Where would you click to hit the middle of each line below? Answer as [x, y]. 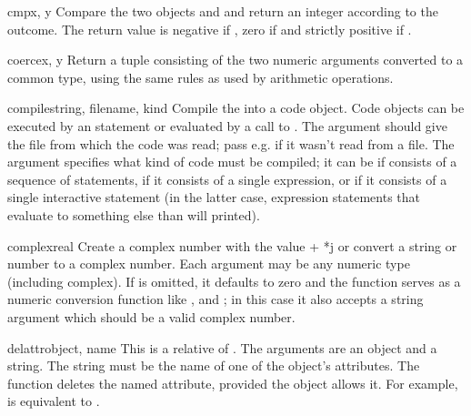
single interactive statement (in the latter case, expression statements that [214, 197]
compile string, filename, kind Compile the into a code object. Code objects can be [236, 108]
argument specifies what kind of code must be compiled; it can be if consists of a [232, 162]
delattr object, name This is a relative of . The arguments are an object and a [222, 347]
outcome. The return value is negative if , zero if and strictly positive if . [210, 29]
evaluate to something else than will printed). [134, 214]
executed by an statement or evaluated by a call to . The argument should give [227, 125]
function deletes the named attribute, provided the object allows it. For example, [233, 383]
